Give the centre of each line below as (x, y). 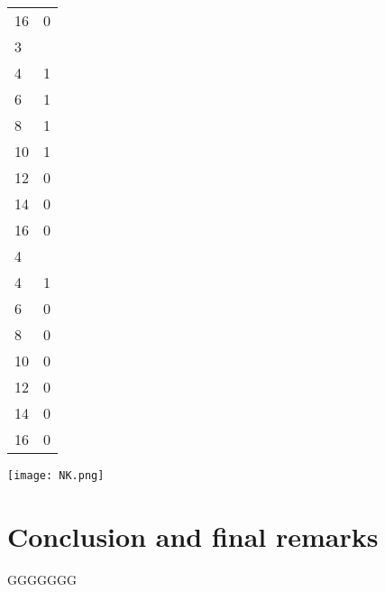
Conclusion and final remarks (193, 536)
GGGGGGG (42, 579)
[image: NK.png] (56, 476)
